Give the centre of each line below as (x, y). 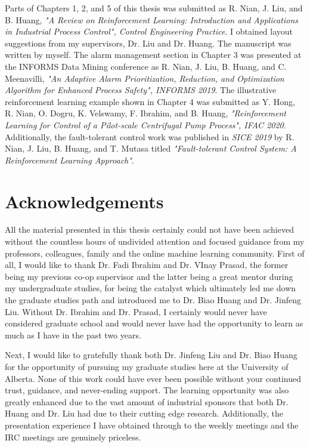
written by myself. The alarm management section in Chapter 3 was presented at (153, 55)
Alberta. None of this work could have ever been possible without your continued (153, 378)
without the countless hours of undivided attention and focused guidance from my (155, 241)
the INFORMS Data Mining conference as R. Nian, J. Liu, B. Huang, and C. (146, 66)
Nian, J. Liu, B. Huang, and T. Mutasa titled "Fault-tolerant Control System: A (151, 148)
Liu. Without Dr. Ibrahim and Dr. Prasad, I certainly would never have (136, 311)
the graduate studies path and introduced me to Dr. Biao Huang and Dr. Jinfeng (153, 300)
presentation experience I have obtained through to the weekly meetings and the (152, 425)
